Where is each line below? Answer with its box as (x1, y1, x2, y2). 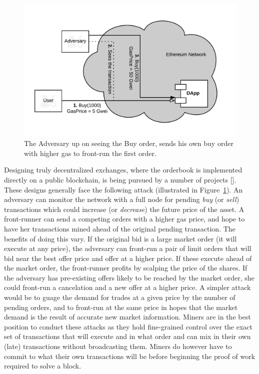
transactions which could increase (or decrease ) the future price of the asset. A (4, 203, 244, 214)
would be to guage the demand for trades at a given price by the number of (4, 292, 235, 302)
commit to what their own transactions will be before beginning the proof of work (4, 350, 255, 361)
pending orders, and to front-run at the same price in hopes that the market (4, 301, 238, 312)
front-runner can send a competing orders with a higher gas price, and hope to (4, 213, 245, 224)
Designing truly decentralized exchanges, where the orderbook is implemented (4, 164, 242, 175)
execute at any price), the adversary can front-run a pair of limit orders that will (4, 243, 251, 253)
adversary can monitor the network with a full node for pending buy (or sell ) (4, 194, 239, 204)
